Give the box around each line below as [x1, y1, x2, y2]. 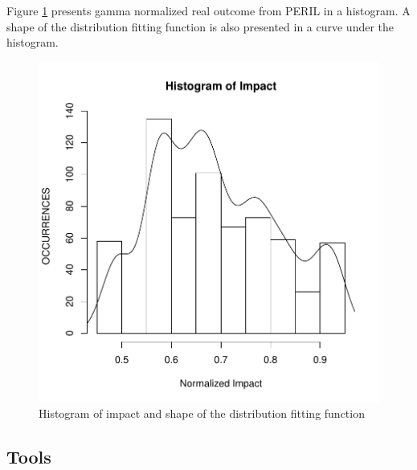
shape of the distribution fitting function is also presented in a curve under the [6, 18, 395, 35]
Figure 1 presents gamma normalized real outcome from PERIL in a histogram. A [6, 2, 411, 18]
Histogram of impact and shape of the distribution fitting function [39, 405, 365, 422]
